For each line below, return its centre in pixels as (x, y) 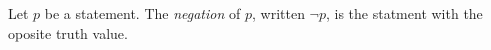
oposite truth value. (68, 32)
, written (278, 13)
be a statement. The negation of (142, 13)
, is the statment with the (404, 13)
